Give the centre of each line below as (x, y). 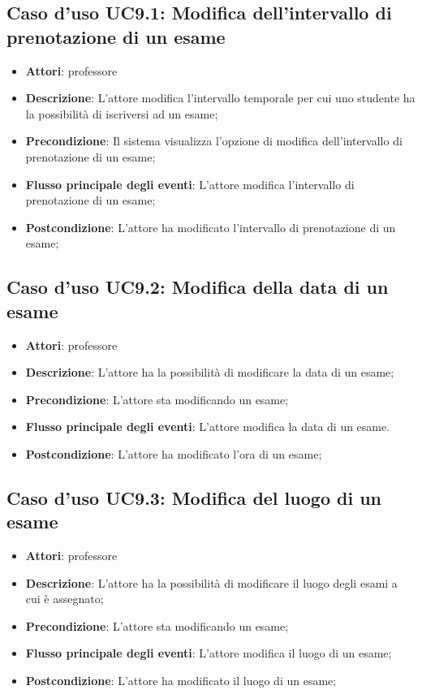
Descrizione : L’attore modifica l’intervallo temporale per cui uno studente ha (220, 98)
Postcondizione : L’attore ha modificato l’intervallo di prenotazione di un (211, 227)
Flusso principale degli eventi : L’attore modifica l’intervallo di (190, 184)
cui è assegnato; (65, 599)
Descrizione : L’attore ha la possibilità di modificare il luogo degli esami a (211, 582)
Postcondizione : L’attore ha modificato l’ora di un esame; (174, 453)
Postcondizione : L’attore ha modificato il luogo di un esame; (181, 681)
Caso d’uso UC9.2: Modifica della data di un (198, 287)
